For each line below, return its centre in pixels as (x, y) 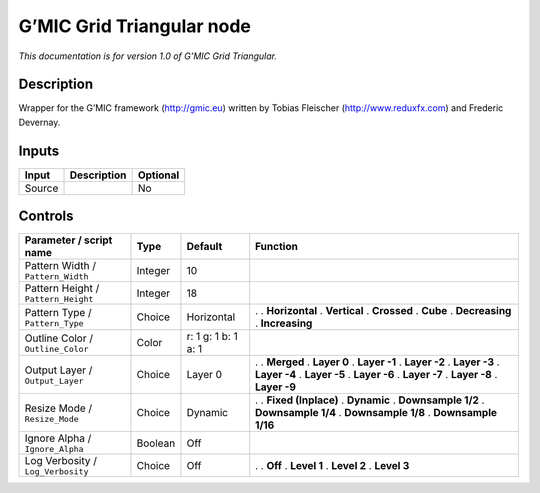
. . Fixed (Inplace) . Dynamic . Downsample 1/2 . (370, 400)
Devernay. (39, 122)
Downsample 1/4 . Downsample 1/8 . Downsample (376, 413)
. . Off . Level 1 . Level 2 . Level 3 (332, 465)
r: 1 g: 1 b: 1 (212, 337)
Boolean (156, 443)
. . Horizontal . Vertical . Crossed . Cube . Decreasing (383, 311)
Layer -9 (276, 387)
